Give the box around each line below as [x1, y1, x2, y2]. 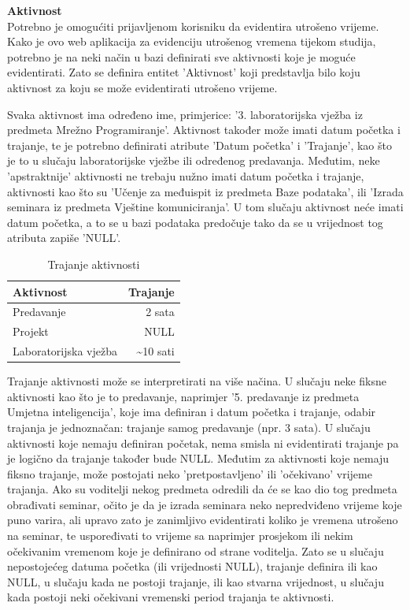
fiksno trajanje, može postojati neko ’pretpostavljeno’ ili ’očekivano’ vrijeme [7, 465, 372, 482]
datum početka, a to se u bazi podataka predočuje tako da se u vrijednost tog [7, 214, 383, 230]
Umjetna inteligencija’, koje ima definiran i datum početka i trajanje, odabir [7, 404, 376, 420]
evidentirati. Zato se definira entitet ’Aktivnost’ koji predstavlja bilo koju [7, 64, 360, 80]
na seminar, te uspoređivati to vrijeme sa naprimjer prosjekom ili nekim [7, 527, 353, 544]
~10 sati [136, 343, 175, 359]
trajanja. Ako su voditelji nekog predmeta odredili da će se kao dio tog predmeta [7, 481, 397, 497]
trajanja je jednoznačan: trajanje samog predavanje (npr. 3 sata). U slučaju [7, 418, 371, 435]
